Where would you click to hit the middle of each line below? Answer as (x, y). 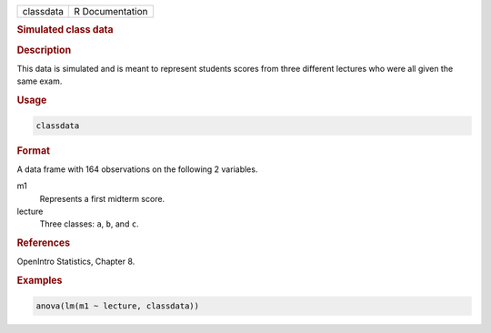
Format (33, 150)
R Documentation (111, 11)
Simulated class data (65, 30)
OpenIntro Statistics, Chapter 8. (76, 262)
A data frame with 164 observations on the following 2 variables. (137, 169)
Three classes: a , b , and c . (90, 224)
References (44, 243)
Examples (40, 280)
